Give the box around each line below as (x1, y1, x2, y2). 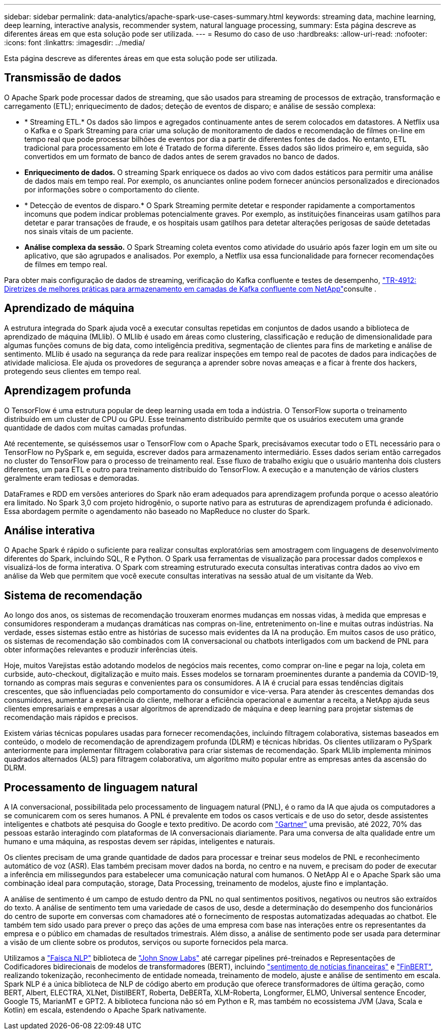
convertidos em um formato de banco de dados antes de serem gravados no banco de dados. (24, 152, 340, 161)
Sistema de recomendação (4, 589, 142, 602)
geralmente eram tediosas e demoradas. (4, 473, 140, 482)
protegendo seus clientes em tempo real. (4, 366, 141, 376)
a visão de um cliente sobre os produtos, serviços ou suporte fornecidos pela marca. (4, 938, 289, 947)
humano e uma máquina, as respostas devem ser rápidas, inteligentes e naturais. (4, 837, 275, 846)
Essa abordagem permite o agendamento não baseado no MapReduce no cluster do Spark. (4, 506, 310, 515)
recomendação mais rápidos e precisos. (4, 713, 138, 722)
